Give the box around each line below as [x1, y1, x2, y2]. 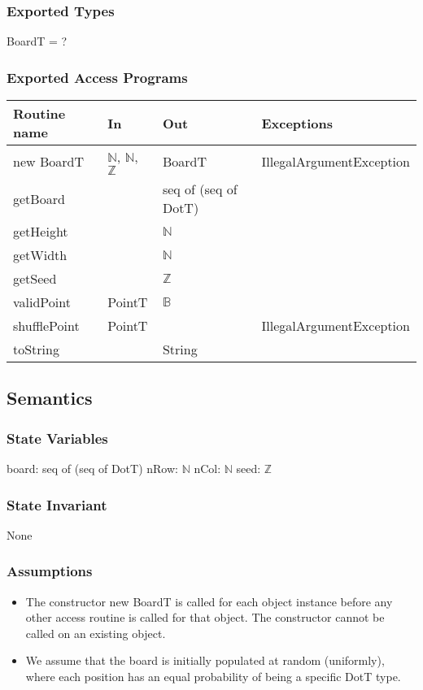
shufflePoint [13, 316, 80, 336]
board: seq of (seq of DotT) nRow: [7, 460, 178, 477]
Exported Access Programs [7, 67, 188, 87]
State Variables [7, 427, 108, 448]
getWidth [13, 245, 68, 265]
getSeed [13, 269, 57, 289]
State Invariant [7, 494, 107, 514]
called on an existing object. [25, 624, 166, 641]
